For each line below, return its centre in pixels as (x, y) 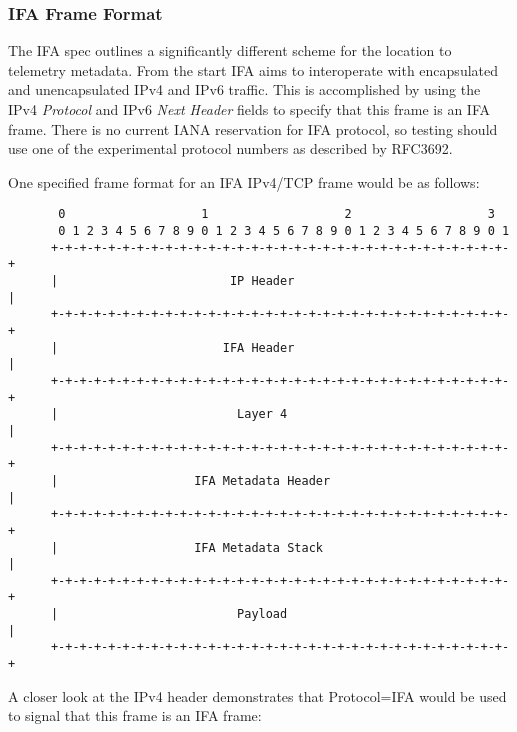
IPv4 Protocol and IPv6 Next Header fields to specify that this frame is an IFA (249, 109)
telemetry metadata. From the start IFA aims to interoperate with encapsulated (253, 69)
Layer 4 (262, 414)
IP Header (262, 281)
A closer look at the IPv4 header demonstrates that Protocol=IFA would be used (257, 695)
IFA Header (258, 347)
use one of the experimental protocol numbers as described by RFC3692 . (230, 148)
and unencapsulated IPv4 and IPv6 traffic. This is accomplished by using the (244, 89)
